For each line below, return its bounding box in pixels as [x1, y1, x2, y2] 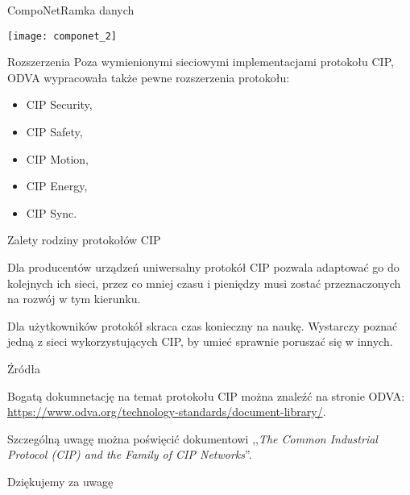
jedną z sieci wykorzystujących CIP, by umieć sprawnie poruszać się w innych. [7, 333, 393, 350]
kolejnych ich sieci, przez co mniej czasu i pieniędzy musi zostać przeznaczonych [7, 274, 401, 291]
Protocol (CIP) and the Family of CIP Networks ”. [7, 446, 252, 463]
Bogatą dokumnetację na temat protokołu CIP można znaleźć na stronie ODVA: [7, 387, 405, 404]
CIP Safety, [26, 123, 83, 140]
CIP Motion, [26, 150, 89, 167]
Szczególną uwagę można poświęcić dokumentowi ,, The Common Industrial [7, 430, 378, 447]
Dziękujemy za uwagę [7, 472, 114, 489]
